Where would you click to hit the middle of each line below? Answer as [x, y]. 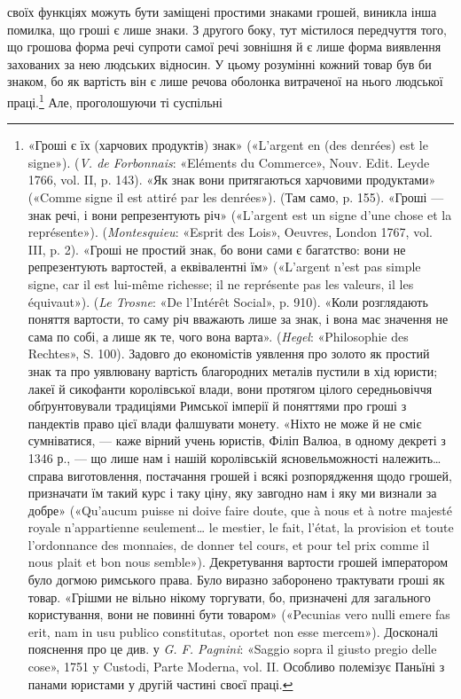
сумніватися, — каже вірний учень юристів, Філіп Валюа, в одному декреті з [237, 440]
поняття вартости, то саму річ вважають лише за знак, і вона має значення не [238, 319]
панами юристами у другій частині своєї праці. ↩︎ [160, 683]
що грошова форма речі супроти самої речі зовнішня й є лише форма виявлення [224, 47]
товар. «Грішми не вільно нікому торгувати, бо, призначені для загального [229, 597]
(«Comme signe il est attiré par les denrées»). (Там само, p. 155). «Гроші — [236, 197]
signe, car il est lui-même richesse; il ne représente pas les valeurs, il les [221, 283]
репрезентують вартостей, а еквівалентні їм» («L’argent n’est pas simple [224, 267]
